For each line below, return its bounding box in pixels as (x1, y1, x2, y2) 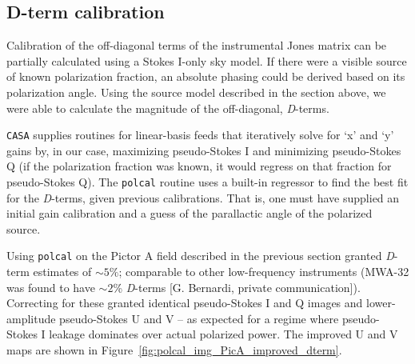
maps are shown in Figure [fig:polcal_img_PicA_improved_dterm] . (6, 342, 342, 358)
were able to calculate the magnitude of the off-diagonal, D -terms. (6, 99, 329, 116)
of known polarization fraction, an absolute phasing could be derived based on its (6, 68, 405, 85)
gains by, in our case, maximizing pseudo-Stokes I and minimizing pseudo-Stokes (6, 142, 401, 158)
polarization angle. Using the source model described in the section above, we (6, 83, 386, 100)
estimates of (33, 263, 92, 280)
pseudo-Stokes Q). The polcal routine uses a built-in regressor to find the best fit (6, 174, 409, 190)
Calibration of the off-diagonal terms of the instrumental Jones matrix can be (6, 37, 387, 54)
